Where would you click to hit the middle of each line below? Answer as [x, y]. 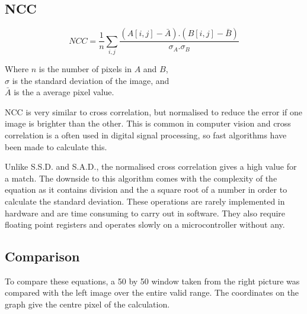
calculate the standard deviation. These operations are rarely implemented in [145, 201]
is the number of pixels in [85, 68]
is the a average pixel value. [64, 92]
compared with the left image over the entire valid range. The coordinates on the [152, 292]
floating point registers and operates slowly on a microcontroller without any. [145, 224]
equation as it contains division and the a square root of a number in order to [146, 190]
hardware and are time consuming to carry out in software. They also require [145, 213]
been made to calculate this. [56, 146]
